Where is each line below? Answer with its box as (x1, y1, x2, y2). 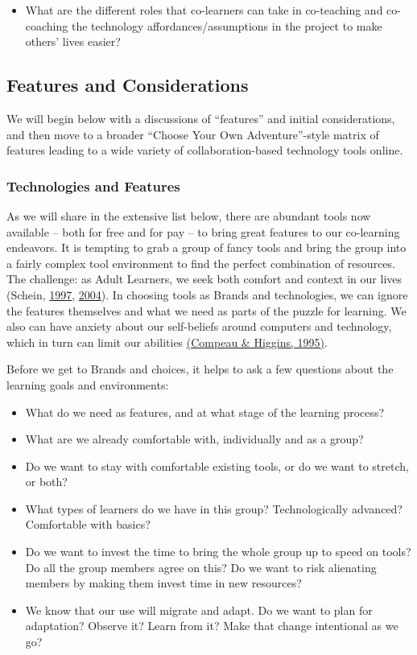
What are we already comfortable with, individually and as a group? (25, 430, 364, 447)
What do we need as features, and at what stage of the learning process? (25, 403, 385, 420)
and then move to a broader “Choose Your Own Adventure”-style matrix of (6, 126, 379, 142)
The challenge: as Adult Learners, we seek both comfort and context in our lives (6, 270, 403, 287)
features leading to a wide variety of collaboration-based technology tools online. (6, 142, 403, 159)
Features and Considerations (6, 72, 249, 97)
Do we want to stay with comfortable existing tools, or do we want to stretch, (25, 457, 409, 474)
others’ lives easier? (25, 33, 121, 50)
